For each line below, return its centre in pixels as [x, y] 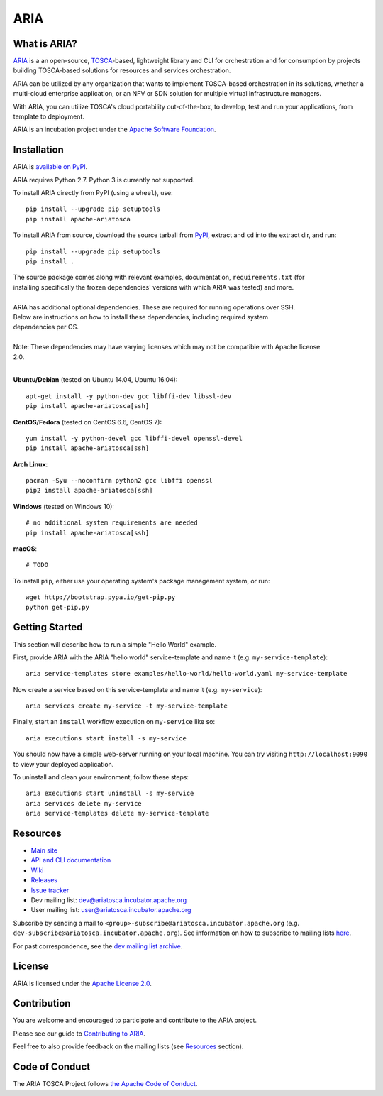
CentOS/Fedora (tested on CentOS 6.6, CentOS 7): [88, 422]
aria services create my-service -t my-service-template [127, 706]
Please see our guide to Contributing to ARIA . [79, 1034]
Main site [44, 850]
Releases [44, 880]
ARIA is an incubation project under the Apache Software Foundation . [115, 130]
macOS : [25, 549]
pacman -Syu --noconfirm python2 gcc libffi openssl [119, 481]
